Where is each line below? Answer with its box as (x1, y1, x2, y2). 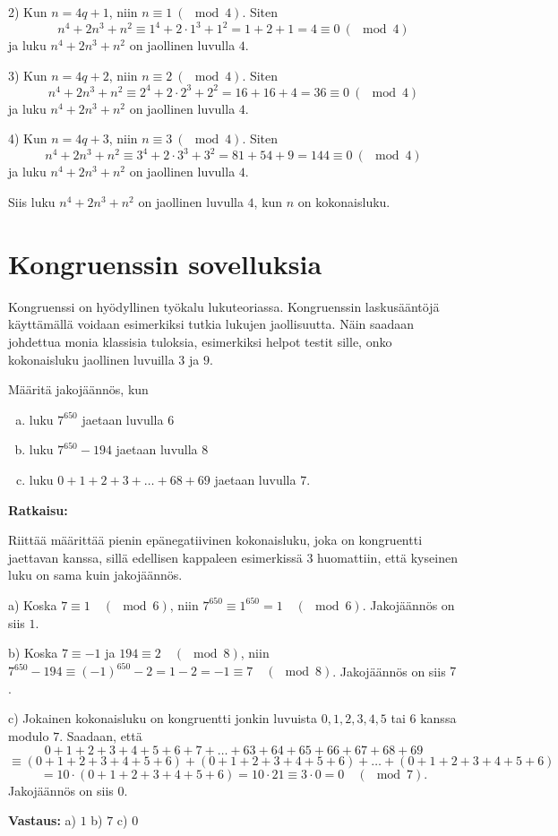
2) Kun (8, 3, 47, 21)
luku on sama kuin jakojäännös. (8, 565, 183, 584)
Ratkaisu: (8, 500, 68, 519)
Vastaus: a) (8, 811, 76, 830)
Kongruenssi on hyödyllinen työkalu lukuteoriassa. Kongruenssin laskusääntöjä (8, 297, 440, 315)
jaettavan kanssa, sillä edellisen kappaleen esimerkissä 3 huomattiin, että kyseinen (8, 547, 458, 566)
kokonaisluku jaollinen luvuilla (8, 349, 175, 368)
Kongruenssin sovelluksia (8, 245, 322, 281)
